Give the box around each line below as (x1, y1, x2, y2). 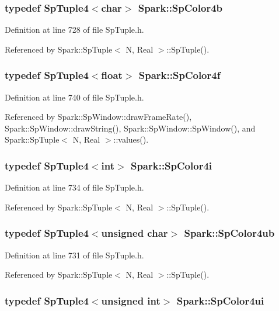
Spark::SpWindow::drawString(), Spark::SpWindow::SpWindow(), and (5, 122, 256, 134)
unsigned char (101, 226, 168, 240)
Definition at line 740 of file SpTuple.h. (5, 91, 144, 103)
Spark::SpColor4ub (184, 226, 275, 240)
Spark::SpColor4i (130, 158, 212, 172)
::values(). (113, 133, 149, 146)
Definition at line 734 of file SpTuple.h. (5, 181, 144, 193)
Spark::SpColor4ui (176, 293, 264, 307)
